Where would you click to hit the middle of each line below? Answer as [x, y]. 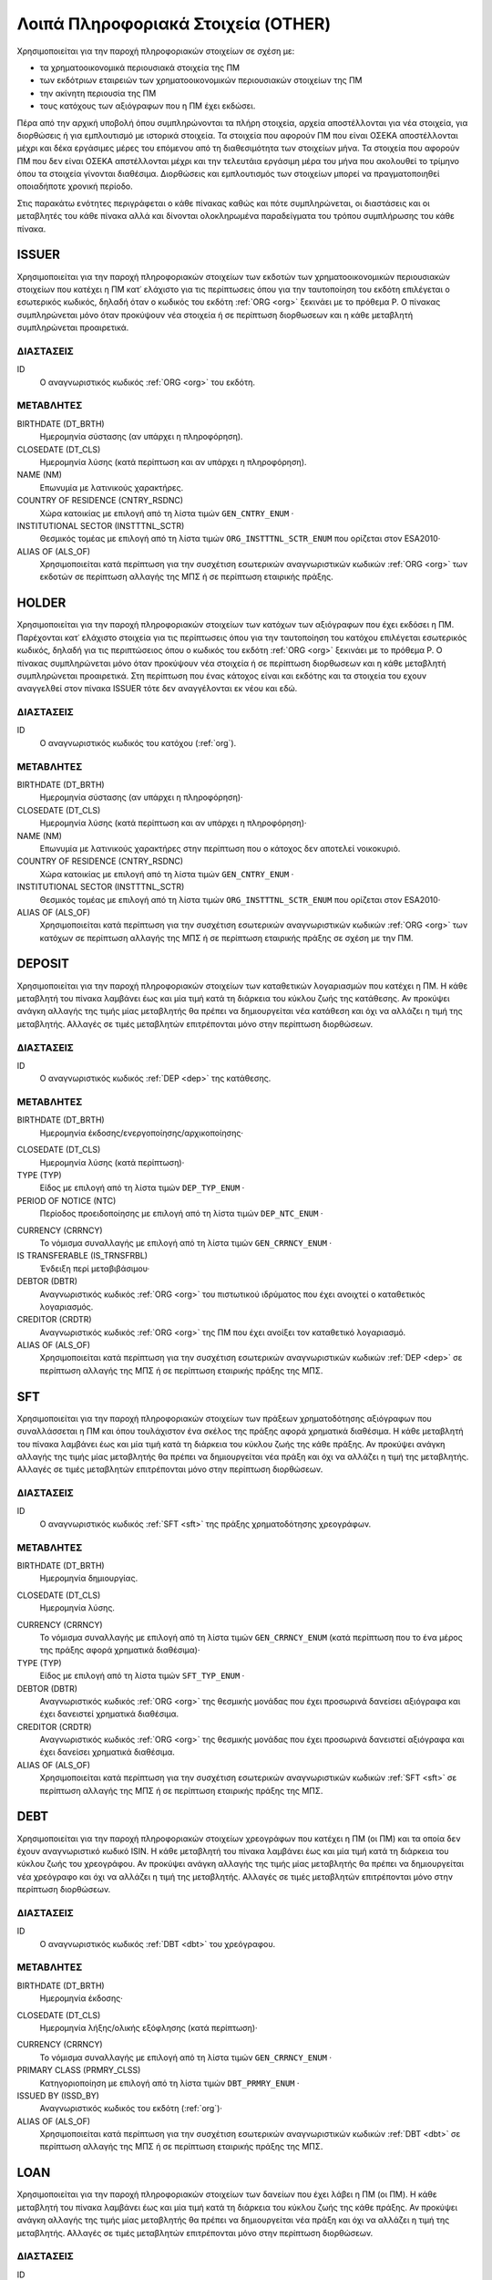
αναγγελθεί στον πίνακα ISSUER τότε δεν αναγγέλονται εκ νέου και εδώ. [157, 689]
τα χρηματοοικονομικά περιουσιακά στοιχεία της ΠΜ [140, 67]
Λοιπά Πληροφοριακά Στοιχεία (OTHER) [174, 24]
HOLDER [41, 603]
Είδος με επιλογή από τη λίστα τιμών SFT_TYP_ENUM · [142, 1676]
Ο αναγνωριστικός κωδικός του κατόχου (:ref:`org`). [138, 742]
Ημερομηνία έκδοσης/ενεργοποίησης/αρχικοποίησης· [142, 1133]
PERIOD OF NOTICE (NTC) [67, 1200]
